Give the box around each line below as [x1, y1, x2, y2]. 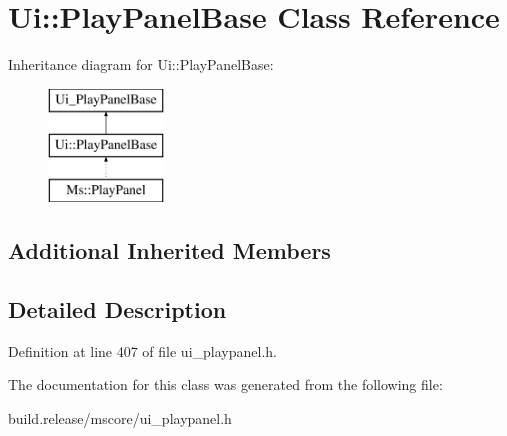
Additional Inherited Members [8, 235, 331, 266]
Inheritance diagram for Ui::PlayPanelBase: [8, 54, 274, 75]
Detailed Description [8, 293, 227, 324]
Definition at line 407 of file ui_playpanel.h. [8, 340, 277, 361]
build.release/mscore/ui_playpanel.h [8, 407, 232, 428]
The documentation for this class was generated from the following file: [8, 374, 443, 395]
